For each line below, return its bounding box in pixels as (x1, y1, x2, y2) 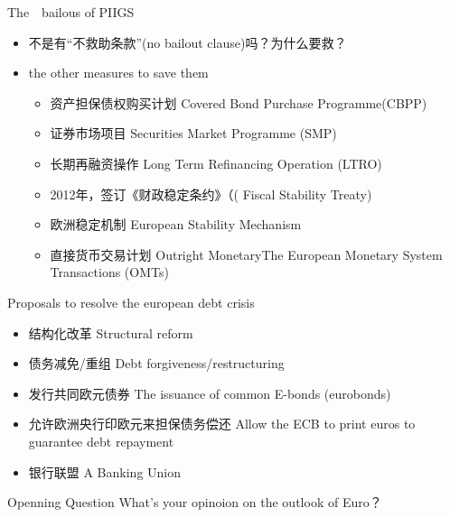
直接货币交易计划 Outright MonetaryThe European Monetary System (50, 245, 443, 263)
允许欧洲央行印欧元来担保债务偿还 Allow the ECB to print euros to (28, 414, 416, 433)
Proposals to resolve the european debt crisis (7, 292, 255, 311)
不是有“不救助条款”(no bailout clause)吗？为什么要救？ (28, 32, 347, 51)
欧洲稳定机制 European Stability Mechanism (50, 215, 302, 234)
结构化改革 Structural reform (28, 323, 193, 342)
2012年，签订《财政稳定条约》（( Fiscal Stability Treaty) (50, 184, 372, 203)
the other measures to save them (28, 63, 209, 82)
